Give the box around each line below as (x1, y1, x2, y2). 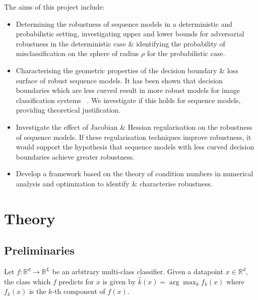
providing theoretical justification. (16, 105, 121, 115)
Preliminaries (4, 242, 75, 258)
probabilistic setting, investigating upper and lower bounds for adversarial (16, 28, 244, 39)
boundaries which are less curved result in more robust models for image (16, 85, 240, 95)
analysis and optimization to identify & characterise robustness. (16, 178, 213, 188)
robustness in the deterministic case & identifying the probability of (16, 38, 225, 48)
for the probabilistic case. (147, 48, 225, 59)
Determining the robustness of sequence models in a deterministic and (16, 18, 233, 29)
